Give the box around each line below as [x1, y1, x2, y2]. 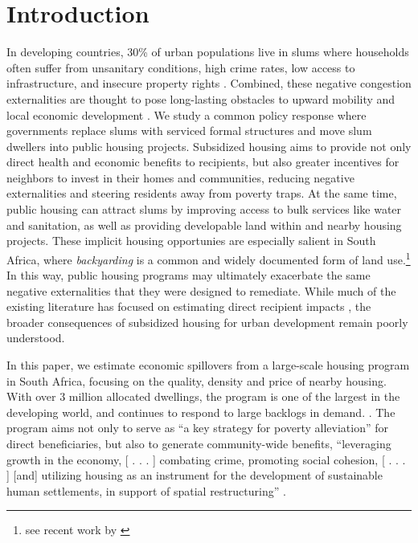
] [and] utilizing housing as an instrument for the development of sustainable [6, 467, 383, 484]
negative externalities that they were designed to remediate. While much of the [6, 282, 396, 299]
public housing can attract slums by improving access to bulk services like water [6, 201, 402, 218]
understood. [6, 329, 65, 346]
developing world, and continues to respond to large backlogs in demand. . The [6, 403, 395, 420]
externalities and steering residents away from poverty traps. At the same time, [6, 185, 397, 202]
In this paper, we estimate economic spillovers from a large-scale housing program [6, 357, 410, 374]
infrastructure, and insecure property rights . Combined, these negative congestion [6, 75, 412, 92]
